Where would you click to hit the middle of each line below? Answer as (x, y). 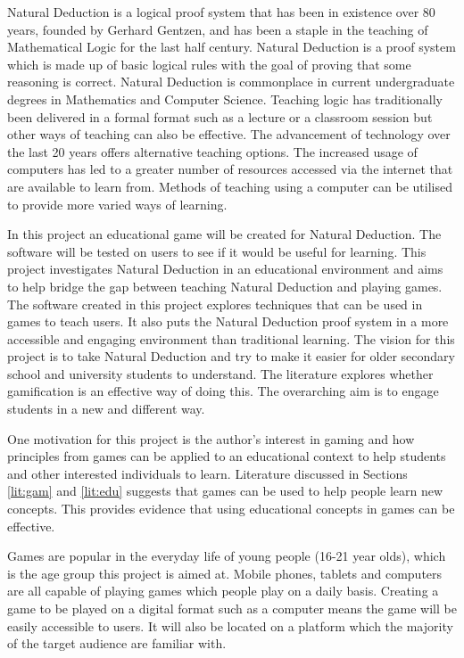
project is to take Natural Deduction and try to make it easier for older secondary (231, 356)
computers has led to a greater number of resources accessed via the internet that (230, 169)
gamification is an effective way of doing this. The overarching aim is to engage (223, 391)
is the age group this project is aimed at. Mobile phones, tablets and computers (225, 573)
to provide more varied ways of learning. (117, 204)
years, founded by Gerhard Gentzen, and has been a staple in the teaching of (218, 29)
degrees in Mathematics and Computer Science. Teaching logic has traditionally (225, 99)
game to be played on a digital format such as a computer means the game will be (232, 608)
